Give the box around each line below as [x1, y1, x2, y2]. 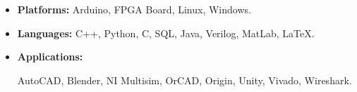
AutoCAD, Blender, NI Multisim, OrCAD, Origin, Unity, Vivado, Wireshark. [17, 72, 352, 87]
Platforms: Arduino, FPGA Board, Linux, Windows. [17, 2, 251, 16]
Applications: [17, 49, 83, 64]
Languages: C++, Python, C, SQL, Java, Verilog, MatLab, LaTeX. [17, 25, 315, 40]
